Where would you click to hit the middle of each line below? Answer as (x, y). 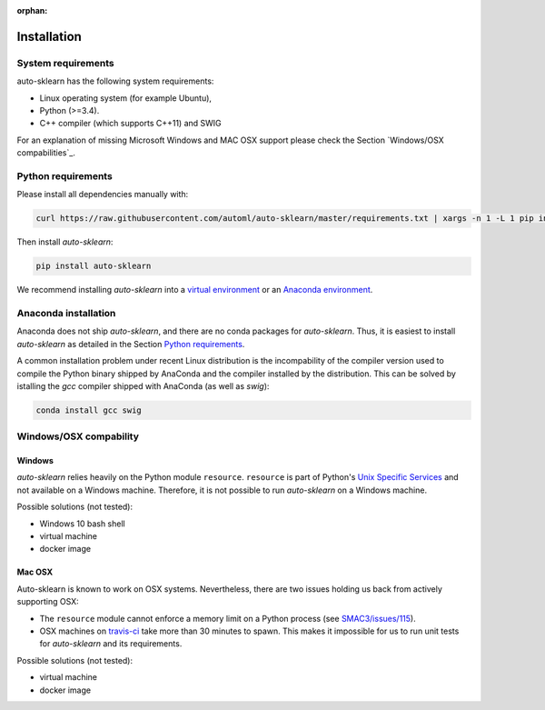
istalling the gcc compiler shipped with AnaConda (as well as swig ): (143, 385)
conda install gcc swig (89, 410)
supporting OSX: (48, 602)
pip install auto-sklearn (94, 266)
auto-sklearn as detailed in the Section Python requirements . (131, 344)
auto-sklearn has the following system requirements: (115, 81)
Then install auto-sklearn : (65, 242)
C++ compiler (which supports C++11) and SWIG (130, 124)
